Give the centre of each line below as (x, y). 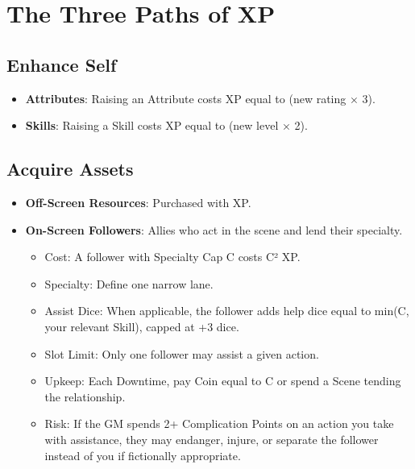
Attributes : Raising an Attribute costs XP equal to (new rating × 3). (200, 98)
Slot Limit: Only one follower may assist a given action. (182, 353)
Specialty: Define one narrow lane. (129, 283)
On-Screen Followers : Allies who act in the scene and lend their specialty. (214, 229)
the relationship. (85, 396)
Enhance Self (62, 64)
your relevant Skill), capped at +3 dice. (142, 326)
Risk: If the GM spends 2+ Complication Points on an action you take (219, 423)
